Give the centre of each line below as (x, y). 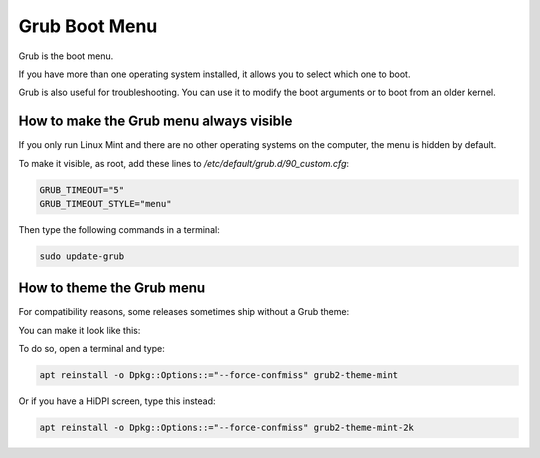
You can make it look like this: (79, 330)
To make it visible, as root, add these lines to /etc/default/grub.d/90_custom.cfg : (184, 163)
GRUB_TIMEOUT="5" (82, 189)
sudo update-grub (82, 256)
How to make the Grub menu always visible (155, 121)
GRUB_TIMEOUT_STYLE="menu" (105, 203)
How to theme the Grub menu (112, 288)
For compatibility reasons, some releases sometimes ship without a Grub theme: (184, 312)
